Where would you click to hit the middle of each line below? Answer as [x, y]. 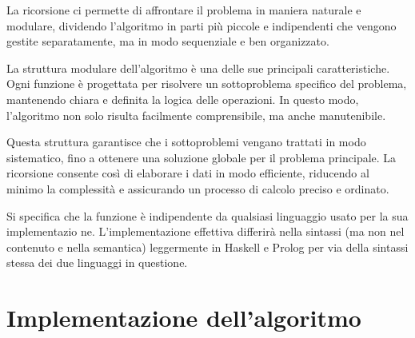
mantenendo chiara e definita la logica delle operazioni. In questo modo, [183, 99]
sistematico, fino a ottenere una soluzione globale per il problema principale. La [202, 157]
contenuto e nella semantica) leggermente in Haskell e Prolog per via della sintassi [207, 247]
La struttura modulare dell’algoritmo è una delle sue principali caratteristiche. [198, 68]
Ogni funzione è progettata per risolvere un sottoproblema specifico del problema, [207, 84]
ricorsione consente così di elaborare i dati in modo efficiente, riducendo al [188, 173]
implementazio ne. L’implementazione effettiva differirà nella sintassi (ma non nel [206, 231]
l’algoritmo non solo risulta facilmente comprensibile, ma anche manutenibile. [196, 115]
